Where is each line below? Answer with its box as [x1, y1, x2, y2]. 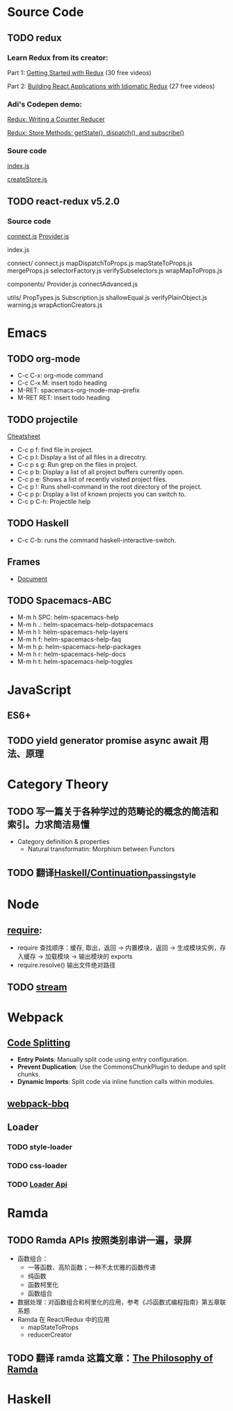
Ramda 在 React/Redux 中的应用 [17, 1315, 110, 1323]
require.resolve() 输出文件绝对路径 [17, 961, 116, 969]
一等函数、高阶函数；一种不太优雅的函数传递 [27, 1263, 156, 1271]
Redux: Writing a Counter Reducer [7, 115, 106, 124]
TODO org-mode [7, 353, 81, 365]
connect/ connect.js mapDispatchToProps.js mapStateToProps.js [7, 259, 193, 268]
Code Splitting [7, 1037, 71, 1049]
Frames [7, 556, 40, 568]
